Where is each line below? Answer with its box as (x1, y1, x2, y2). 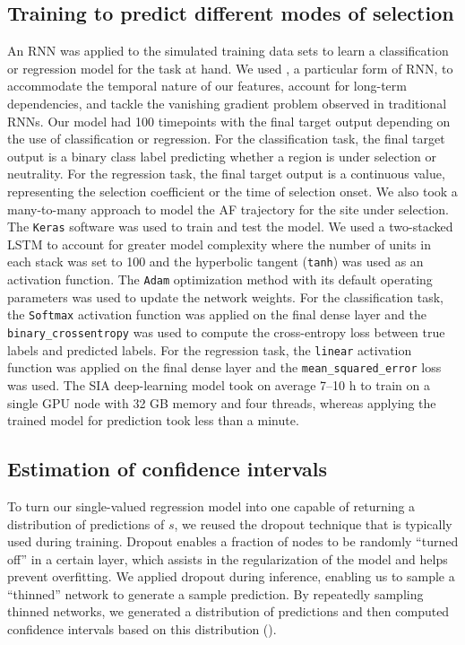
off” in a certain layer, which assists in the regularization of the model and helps (7, 549, 448, 568)
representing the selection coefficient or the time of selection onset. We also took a (7, 181, 458, 200)
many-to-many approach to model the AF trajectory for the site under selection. (7, 199, 449, 218)
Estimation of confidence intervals (7, 455, 328, 483)
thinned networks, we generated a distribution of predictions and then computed (7, 602, 450, 621)
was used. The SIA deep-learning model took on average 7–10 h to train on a (7, 375, 430, 394)
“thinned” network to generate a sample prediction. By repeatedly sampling (7, 584, 424, 603)
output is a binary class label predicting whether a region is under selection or (7, 146, 436, 165)
